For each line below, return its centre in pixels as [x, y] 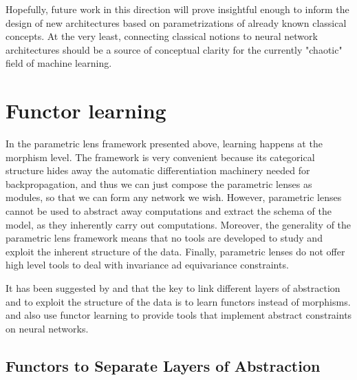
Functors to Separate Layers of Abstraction [163, 365]
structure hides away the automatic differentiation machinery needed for [158, 170]
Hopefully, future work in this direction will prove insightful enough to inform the [177, 9]
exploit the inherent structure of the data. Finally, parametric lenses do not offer [175, 251]
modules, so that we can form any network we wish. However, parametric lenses [174, 197]
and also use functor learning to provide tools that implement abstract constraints [179, 315]
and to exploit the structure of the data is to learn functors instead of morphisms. [178, 301]
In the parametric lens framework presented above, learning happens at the [164, 144]
